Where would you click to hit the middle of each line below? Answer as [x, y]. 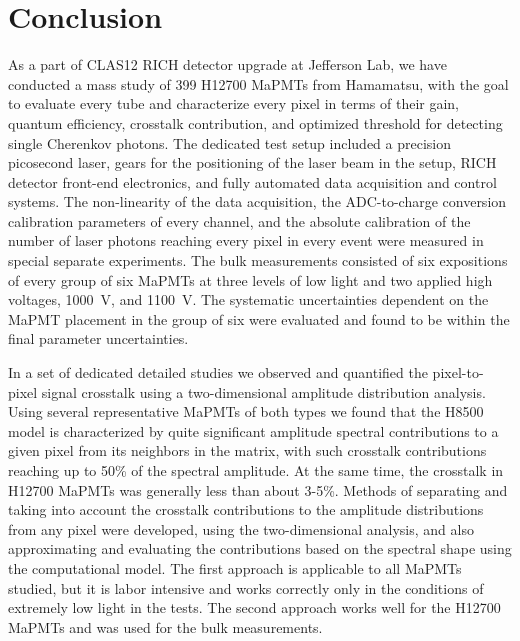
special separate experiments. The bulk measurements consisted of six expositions [258, 260]
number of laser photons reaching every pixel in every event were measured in [246, 240]
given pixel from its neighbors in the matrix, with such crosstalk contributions [247, 450]
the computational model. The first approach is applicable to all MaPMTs [235, 567]
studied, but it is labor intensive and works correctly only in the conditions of [246, 587]
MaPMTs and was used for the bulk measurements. [165, 626]
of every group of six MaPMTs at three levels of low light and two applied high [250, 279]
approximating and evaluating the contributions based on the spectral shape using [260, 548]
